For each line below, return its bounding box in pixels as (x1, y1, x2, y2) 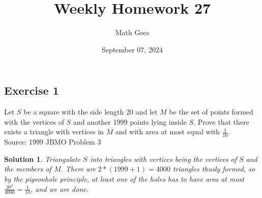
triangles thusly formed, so (172, 163, 255, 174)
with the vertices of (4, 116, 64, 127)
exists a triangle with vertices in (4, 126, 104, 137)
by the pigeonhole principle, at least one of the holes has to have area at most (4, 173, 244, 184)
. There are (61, 163, 96, 174)
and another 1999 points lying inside (73, 116, 187, 127)
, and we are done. (31, 183, 89, 194)
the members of (4, 163, 51, 174)
